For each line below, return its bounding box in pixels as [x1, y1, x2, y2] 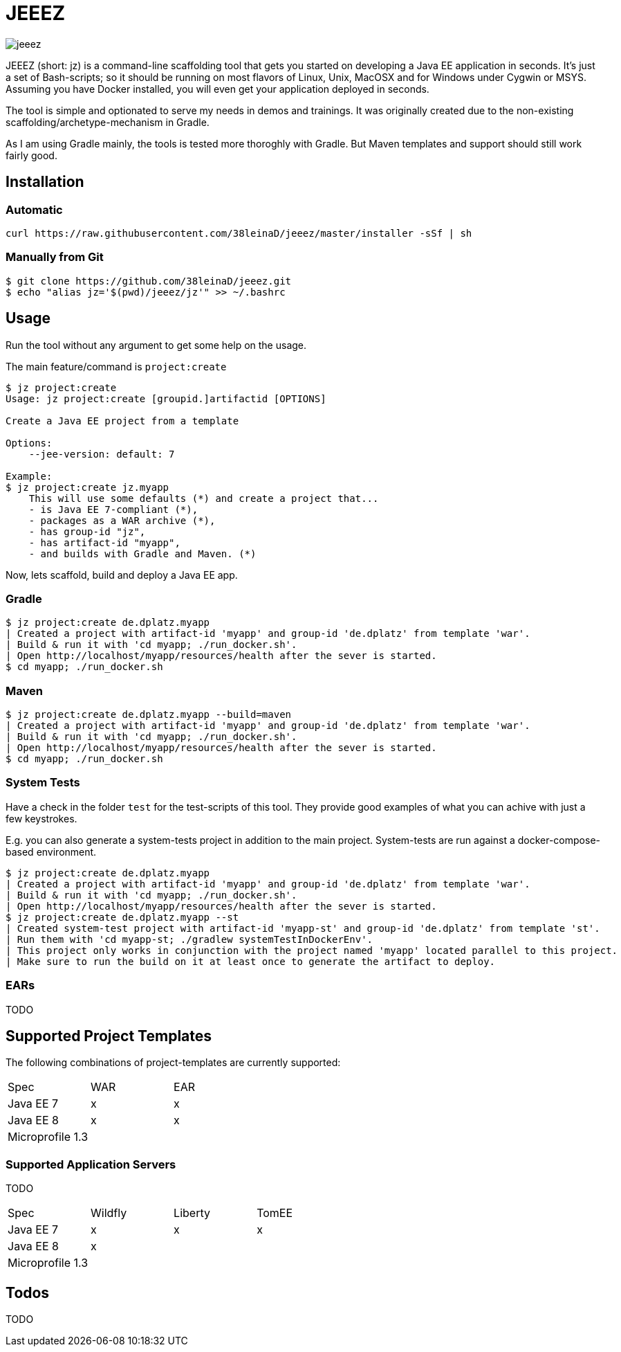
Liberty [174, 1206, 210, 1220]
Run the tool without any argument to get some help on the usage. [6, 339, 307, 351]
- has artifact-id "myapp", [28, 537, 180, 548]
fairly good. [6, 149, 57, 161]
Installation [6, 173, 84, 191]
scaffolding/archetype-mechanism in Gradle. [6, 116, 210, 128]
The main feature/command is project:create [6, 360, 227, 372]
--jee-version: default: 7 [28, 448, 175, 460]
